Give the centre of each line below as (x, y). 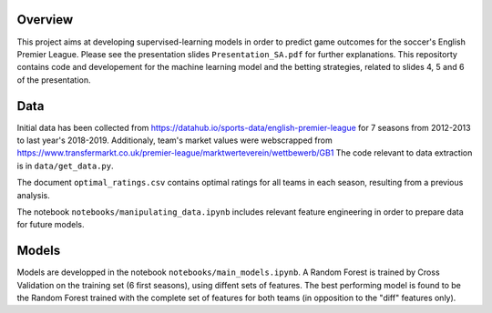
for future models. (51, 225)
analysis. (33, 195)
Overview (45, 20)
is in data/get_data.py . (65, 166)
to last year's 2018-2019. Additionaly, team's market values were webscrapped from (174, 140)
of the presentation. (54, 80)
